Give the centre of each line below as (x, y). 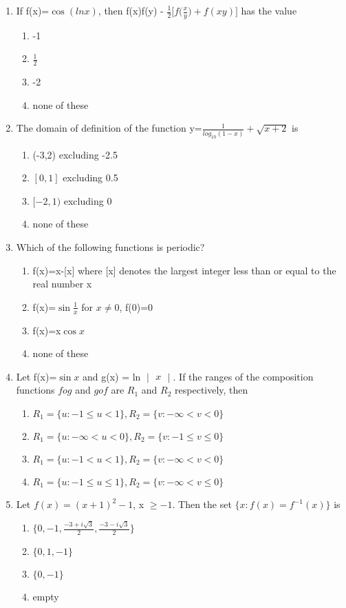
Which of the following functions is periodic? (110, 247)
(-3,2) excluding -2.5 (75, 154)
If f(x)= (33, 10)
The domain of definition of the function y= (109, 128)
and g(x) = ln (111, 376)
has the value (269, 10)
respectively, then (212, 390)
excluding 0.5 (90, 178)
